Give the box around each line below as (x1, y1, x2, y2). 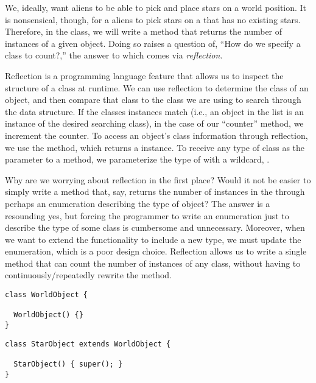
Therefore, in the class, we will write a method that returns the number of (5, 25, 283, 38)
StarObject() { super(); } (13, 360, 123, 368)
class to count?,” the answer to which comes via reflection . (5, 49, 223, 61)
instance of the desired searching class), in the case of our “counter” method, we (5, 117, 304, 130)
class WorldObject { (5, 290, 88, 300)
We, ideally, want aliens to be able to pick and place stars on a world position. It (5, 1, 307, 13)
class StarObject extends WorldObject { (5, 339, 171, 348)
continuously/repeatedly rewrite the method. (5, 269, 172, 281)
